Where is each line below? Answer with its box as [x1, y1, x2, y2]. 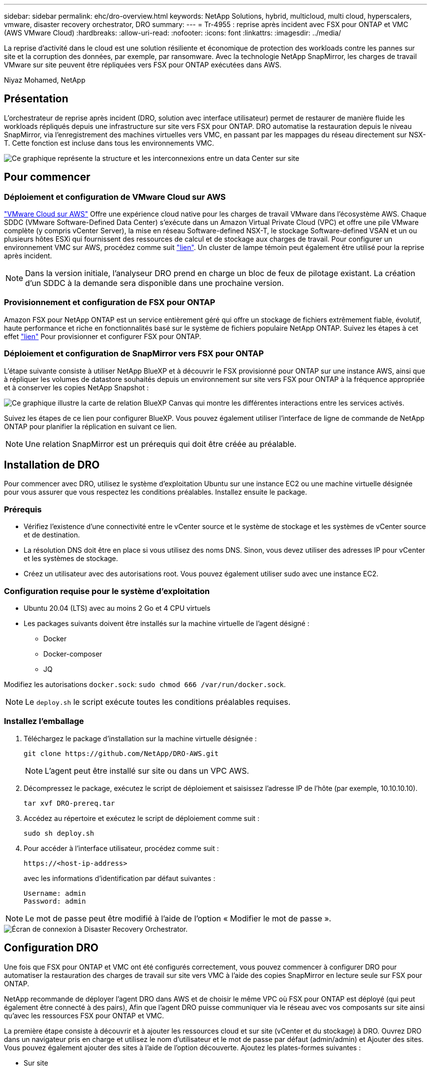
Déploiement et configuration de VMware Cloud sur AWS [4, 191, 226, 202]
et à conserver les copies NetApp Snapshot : [4, 383, 149, 392]
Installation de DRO [4, 458, 100, 471]
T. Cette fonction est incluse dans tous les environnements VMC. [4, 138, 214, 147]
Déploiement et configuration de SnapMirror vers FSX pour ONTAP [4, 348, 264, 359]
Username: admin [24, 889, 86, 897]
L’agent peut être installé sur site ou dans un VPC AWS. [45, 765, 249, 776]
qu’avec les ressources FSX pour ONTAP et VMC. [4, 1011, 164, 1020]
